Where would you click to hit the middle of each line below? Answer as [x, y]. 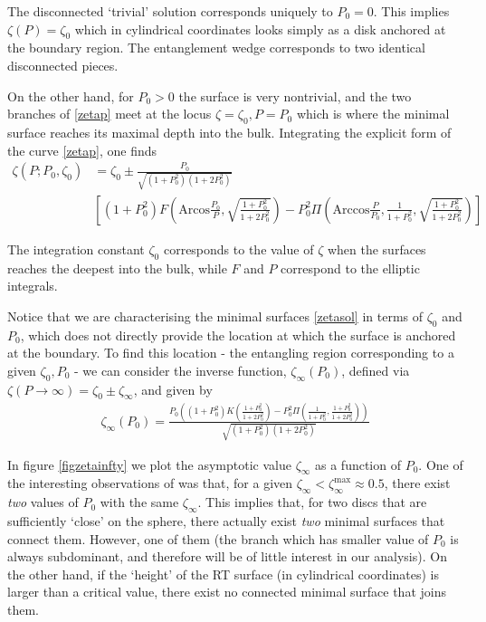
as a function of [358, 464]
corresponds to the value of [238, 249]
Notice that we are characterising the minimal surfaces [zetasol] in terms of [215, 316]
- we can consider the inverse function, [180, 370]
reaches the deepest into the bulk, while [117, 268]
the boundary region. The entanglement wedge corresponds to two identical [216, 48]
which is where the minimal [373, 114]
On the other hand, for [71, 96]
